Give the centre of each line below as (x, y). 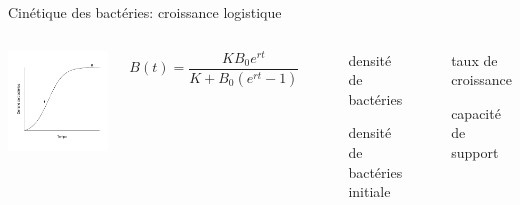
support (475, 151)
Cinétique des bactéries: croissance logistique (145, 12)
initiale (369, 191)
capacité (476, 112)
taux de (474, 59)
